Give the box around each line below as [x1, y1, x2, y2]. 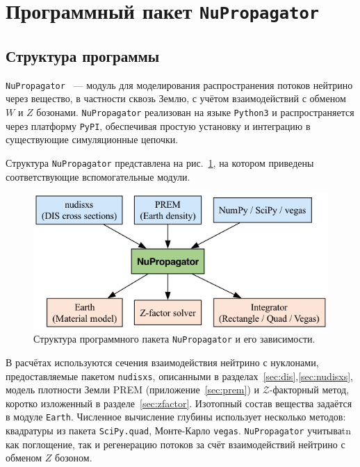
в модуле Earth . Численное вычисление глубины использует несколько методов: [6, 409, 346, 424]
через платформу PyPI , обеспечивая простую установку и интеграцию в [6, 118, 311, 133]
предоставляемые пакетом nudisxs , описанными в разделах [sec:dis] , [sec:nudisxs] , [6, 368, 353, 383]
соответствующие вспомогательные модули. [6, 169, 190, 183]
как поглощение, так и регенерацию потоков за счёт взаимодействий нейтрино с [6, 436, 345, 451]
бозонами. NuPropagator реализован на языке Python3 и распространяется [36, 104, 354, 119]
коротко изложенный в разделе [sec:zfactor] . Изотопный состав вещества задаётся [6, 395, 352, 410]
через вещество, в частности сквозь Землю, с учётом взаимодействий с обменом [6, 91, 346, 106]
